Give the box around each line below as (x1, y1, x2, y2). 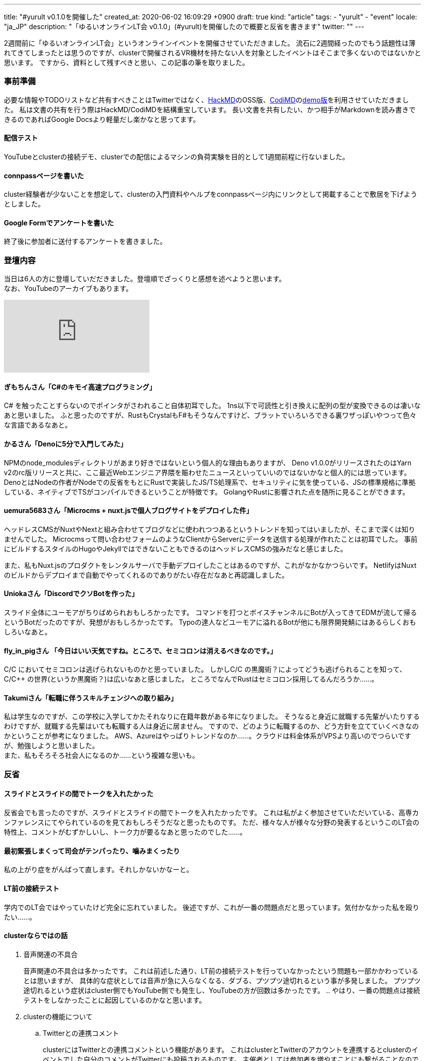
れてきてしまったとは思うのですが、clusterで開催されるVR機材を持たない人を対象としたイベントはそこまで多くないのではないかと (4, 49, 421, 57)
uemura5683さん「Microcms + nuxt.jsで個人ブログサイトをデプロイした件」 (4, 506, 253, 515)
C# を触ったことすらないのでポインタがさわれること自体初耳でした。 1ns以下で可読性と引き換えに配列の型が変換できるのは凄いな (4, 401, 421, 410)
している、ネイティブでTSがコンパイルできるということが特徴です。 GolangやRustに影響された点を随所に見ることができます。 (4, 487, 409, 496)
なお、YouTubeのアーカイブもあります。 (4, 284, 133, 293)
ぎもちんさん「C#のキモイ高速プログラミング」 (4, 382, 156, 391)
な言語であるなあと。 (4, 421, 72, 429)
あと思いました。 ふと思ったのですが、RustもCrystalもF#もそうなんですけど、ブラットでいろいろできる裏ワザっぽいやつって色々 (4, 411, 417, 420)
